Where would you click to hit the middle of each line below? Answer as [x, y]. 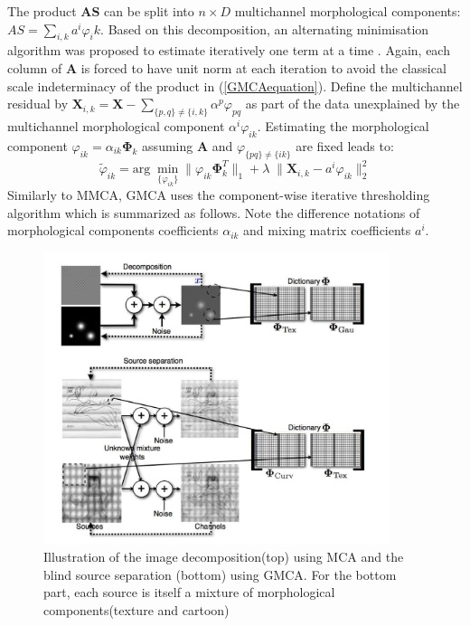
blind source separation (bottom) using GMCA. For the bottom [220, 574]
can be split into [149, 11]
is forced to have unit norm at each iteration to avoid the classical [263, 67]
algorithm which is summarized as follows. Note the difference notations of [214, 212]
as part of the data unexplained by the [352, 104]
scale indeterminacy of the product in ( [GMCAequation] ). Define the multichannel [235, 85]
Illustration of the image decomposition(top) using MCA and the [224, 556]
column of [35, 67]
